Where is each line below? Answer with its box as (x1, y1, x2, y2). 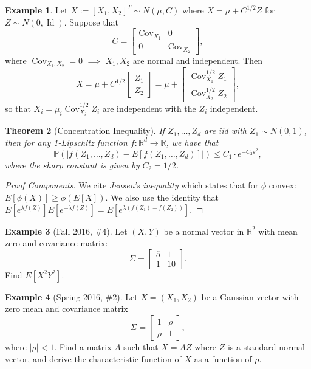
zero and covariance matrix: (5, 236, 108, 249)
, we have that (166, 136, 219, 148)
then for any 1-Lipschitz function (5, 136, 128, 148)
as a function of (194, 352, 252, 365)
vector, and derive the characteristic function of (5, 352, 182, 365)
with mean (258, 224, 298, 237)
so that (5, 102, 31, 114)
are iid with (204, 124, 247, 137)
